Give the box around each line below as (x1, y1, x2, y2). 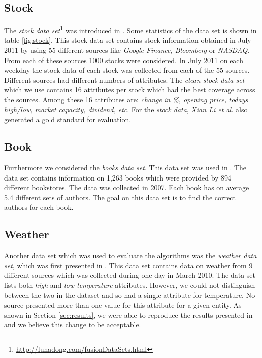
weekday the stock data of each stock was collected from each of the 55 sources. (4, 65, 250, 75)
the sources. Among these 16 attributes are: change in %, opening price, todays (4, 94, 248, 105)
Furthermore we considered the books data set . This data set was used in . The (4, 162, 247, 172)
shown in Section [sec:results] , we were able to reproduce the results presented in (4, 309, 253, 320)
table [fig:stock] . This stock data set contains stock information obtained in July (4, 35, 251, 45)
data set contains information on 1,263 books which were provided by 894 (4, 172, 232, 183)
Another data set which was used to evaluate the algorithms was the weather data (4, 250, 257, 261)
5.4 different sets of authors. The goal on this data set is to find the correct (4, 192, 236, 202)
